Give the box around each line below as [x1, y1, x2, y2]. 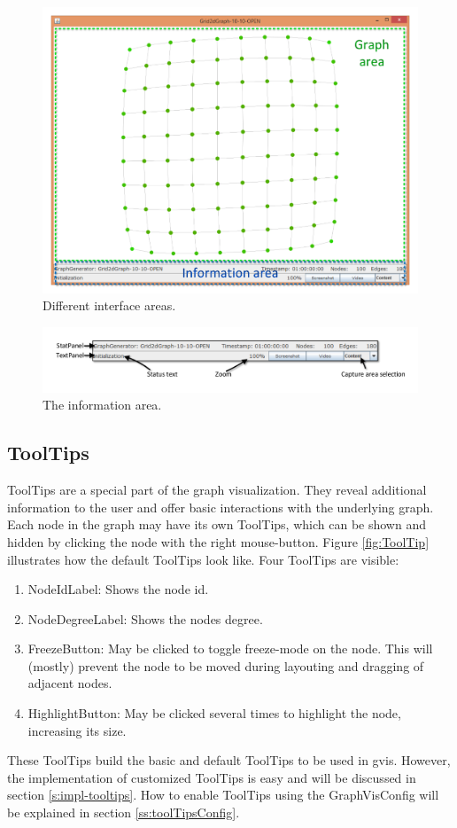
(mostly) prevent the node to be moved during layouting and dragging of [27, 656, 424, 675]
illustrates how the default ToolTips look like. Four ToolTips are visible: [7, 550, 399, 568]
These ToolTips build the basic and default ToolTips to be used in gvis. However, [7, 751, 451, 769]
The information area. [43, 395, 162, 414]
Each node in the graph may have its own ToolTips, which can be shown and [7, 515, 426, 534]
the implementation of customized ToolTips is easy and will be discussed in [7, 768, 416, 786]
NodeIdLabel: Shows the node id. [27, 580, 209, 598]
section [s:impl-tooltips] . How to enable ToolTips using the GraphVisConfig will [7, 785, 439, 804]
